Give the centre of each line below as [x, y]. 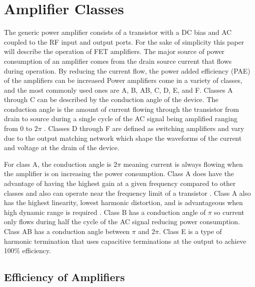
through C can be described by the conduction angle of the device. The [111, 99]
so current [229, 212]
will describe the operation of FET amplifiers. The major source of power [114, 51]
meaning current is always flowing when [183, 164]
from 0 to [18, 128]
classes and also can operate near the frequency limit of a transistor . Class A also [127, 193]
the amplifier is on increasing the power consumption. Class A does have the [119, 173]
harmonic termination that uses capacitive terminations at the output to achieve [125, 241]
